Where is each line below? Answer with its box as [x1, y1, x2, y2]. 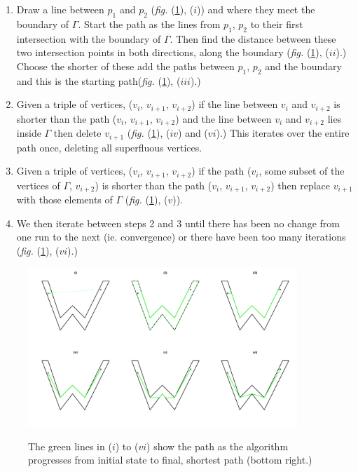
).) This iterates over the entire [216, 126, 350, 140]
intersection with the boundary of [16, 31, 161, 46]
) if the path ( [191, 163, 252, 178]
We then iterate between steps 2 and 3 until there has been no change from [16, 215, 340, 230]
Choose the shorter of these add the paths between [16, 58, 235, 73]
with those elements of [16, 192, 113, 207]
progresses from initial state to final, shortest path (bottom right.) [28, 452, 312, 467]
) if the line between [191, 97, 278, 112]
